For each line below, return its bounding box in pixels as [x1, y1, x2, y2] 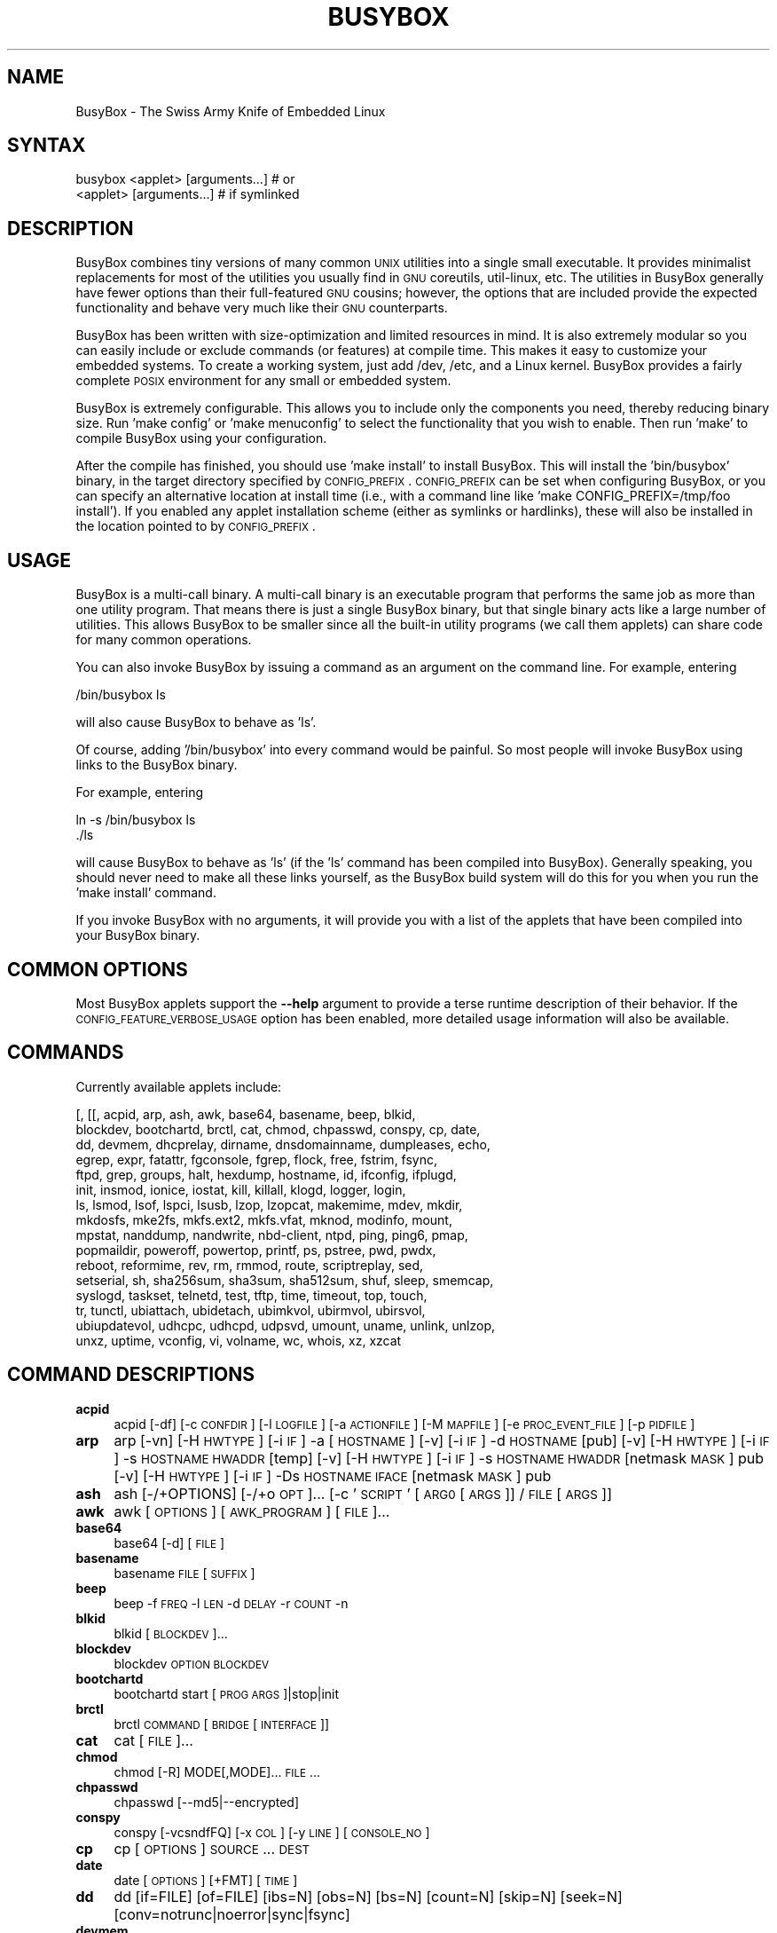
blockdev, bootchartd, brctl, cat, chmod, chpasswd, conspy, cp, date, [75, 1121, 481, 1137]
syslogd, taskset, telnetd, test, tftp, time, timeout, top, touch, [75, 1287, 428, 1303]
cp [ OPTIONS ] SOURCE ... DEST [114, 1839, 310, 1858]
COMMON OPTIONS [7, 958, 188, 981]
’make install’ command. [75, 885, 216, 901]
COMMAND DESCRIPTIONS [7, 1363, 255, 1386]
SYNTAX [7, 134, 86, 157]
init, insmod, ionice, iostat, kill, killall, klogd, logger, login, [75, 1181, 406, 1197]
